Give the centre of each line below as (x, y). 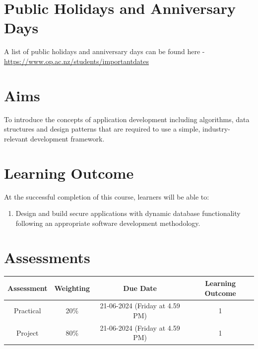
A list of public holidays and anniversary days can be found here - (104, 51)
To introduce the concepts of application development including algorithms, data (127, 119)
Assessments (47, 257)
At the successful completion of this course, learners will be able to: (107, 196)
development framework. (67, 138)
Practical (27, 311)
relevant (16, 138)
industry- (216, 129)
